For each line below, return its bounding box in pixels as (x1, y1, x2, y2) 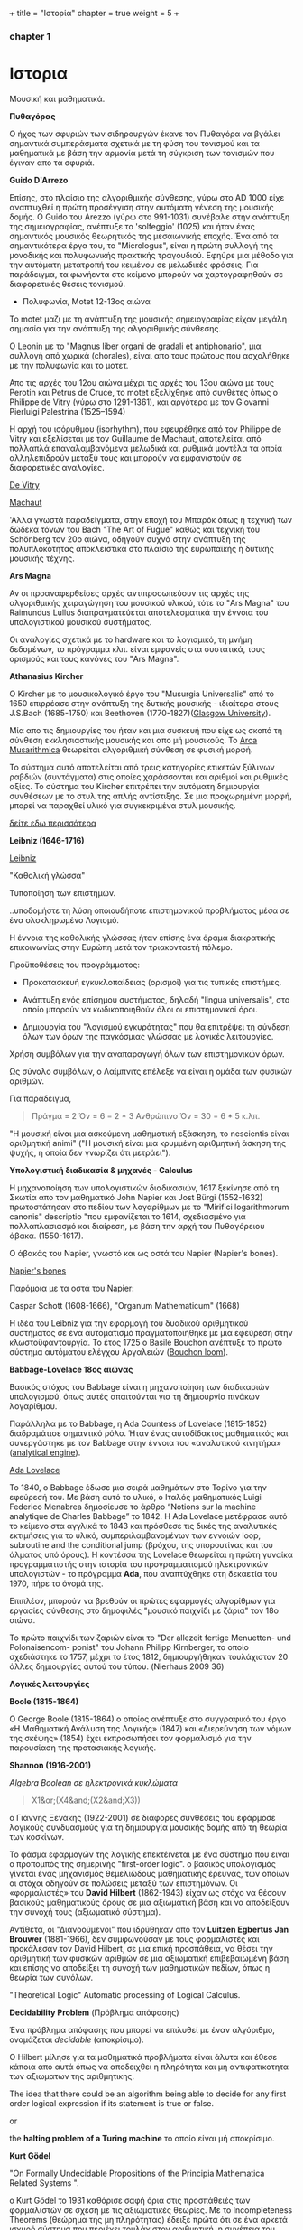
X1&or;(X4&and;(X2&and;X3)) (31, 1795, 142, 1805)
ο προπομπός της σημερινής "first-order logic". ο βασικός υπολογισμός (9, 1858, 277, 1869)
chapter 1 (9, 30, 51, 42)
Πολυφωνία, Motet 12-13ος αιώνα (22, 295, 151, 306)
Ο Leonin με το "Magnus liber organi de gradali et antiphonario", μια (9, 341, 262, 351)
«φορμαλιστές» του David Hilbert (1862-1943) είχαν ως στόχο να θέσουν (9, 1887, 287, 1898)
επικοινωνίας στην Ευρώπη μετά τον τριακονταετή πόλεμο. (9, 941, 233, 952)
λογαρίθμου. (9, 1400, 58, 1412)
